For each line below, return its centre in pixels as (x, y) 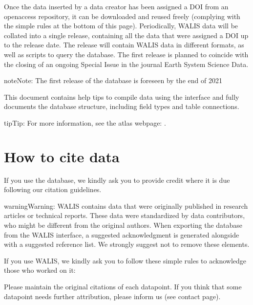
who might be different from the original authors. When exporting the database (123, 225)
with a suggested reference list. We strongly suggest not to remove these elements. (127, 244)
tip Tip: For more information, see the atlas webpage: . (85, 122)
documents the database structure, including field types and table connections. (122, 106)
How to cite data (62, 156)
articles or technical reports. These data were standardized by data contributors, (125, 215)
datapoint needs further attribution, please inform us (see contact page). (112, 296)
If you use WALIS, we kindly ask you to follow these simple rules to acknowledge (125, 260)
